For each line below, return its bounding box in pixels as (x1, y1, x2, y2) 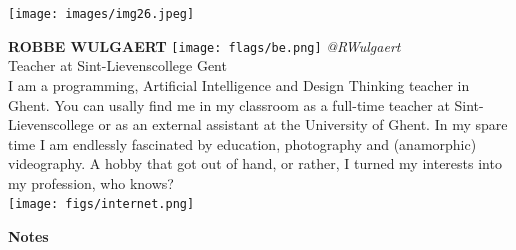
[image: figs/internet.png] (8, 197, 195, 212)
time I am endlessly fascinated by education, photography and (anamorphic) (8, 133, 477, 154)
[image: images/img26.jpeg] (8, 7, 195, 21)
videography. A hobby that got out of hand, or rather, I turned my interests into (8, 153, 502, 174)
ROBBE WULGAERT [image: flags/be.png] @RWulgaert (8, 35, 401, 56)
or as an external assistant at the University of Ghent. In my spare (98, 114, 508, 135)
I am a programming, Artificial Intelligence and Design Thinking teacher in (8, 74, 470, 95)
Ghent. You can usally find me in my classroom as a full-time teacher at (8, 94, 450, 115)
